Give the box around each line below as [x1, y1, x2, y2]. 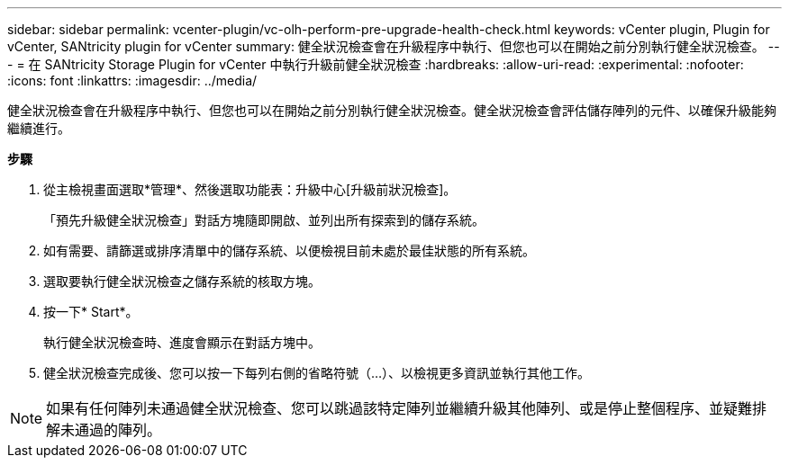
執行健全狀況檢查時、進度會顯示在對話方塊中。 [43, 335, 321, 350]
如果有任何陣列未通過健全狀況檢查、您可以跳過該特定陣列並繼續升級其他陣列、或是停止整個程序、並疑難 [46, 399, 753, 417]
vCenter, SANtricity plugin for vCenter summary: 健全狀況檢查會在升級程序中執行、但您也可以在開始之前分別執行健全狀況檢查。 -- [7, 39, 780, 54]
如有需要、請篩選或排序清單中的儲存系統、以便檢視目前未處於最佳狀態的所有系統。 [43, 243, 535, 258]
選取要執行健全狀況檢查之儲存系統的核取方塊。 [43, 273, 321, 289]
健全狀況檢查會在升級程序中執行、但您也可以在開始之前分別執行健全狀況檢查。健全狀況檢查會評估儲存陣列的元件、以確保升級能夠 [7, 103, 776, 118]
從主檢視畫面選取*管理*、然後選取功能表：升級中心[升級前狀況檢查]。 [43, 182, 457, 197]
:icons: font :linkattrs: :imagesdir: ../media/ [7, 73, 258, 88]
